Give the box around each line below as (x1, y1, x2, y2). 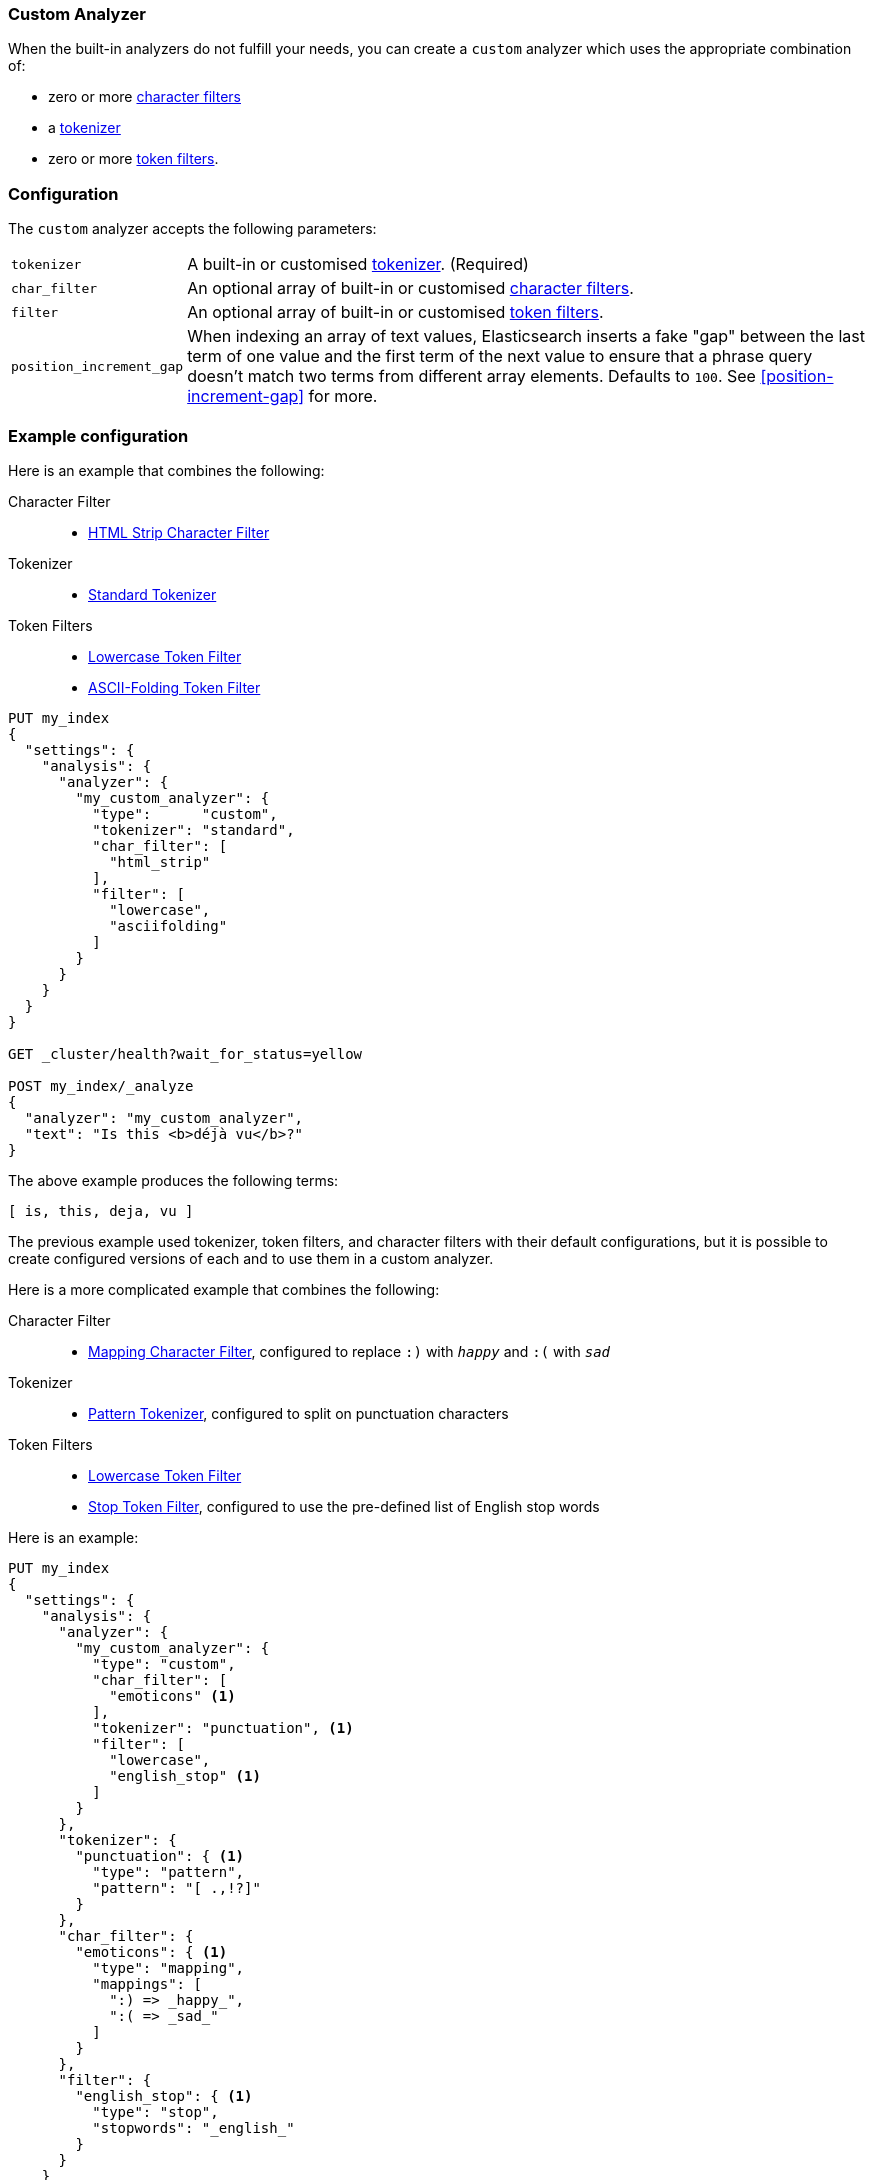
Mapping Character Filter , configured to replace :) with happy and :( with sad (88, 1342, 611, 1360)
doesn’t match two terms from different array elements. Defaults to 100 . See (187, 366, 756, 387)
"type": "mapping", (92, 1959, 245, 1976)
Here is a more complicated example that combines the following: (8, 1280, 440, 1298)
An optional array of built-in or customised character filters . (187, 278, 634, 299)
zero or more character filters (48, 88, 241, 106)
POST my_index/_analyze (8, 1077, 194, 1094)
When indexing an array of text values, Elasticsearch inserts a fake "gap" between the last (187, 326, 865, 347)
